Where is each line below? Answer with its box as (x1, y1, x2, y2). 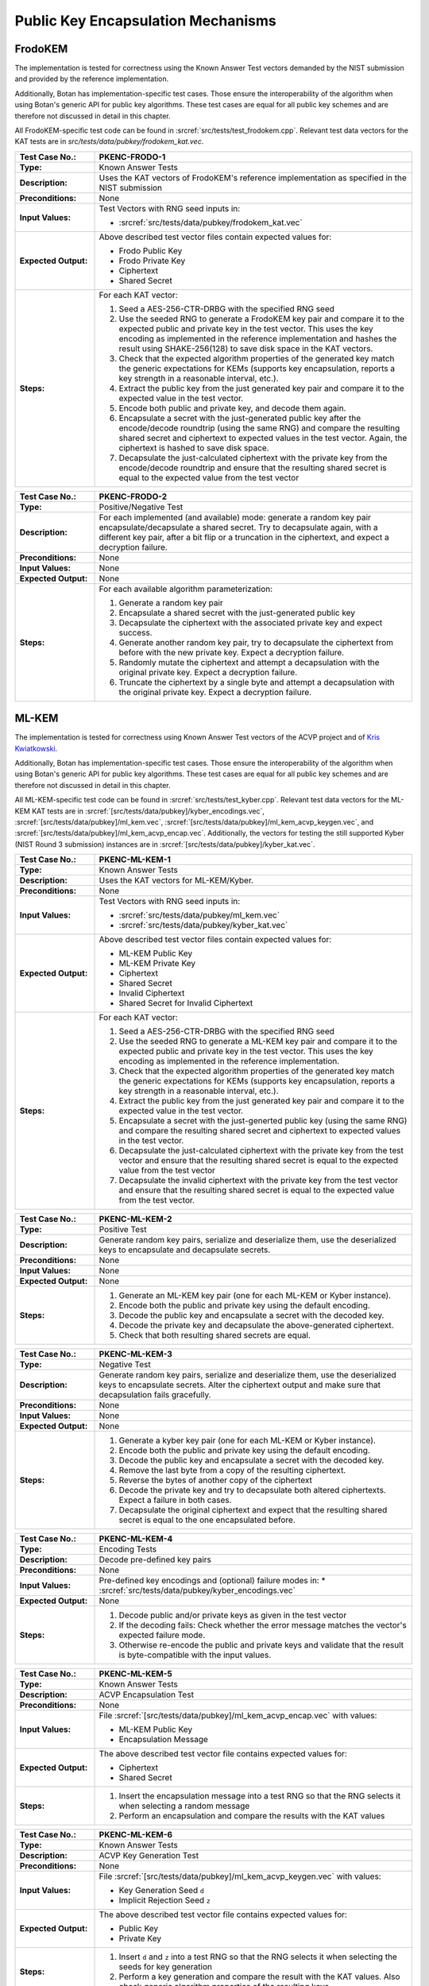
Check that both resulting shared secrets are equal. (118, 1330, 311, 1341)
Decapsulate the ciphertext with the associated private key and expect (118, 616, 383, 628)
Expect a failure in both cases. (118, 1494, 232, 1505)
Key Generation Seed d (118, 1885, 204, 1896)
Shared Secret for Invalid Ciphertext (118, 998, 253, 1009)
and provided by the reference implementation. (14, 74, 169, 83)
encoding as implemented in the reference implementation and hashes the (118, 333, 397, 344)
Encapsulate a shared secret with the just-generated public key (118, 607, 356, 618)
